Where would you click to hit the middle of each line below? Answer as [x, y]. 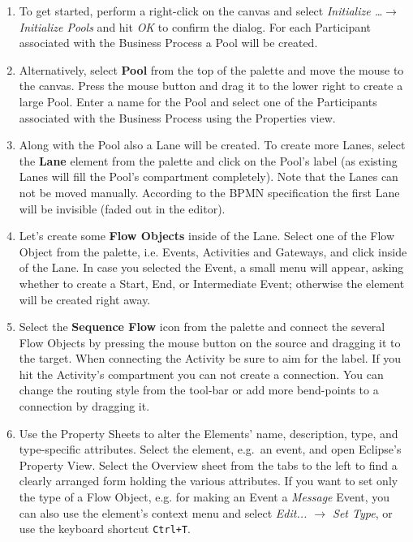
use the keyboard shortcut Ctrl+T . [105, 529]
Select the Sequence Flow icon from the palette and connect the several [202, 327]
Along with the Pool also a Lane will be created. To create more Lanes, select [212, 145]
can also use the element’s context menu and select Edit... [163, 512]
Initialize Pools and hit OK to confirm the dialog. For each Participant [195, 26]
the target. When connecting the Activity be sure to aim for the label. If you [210, 358]
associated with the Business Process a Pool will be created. [168, 43]
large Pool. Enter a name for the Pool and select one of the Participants [198, 101]
